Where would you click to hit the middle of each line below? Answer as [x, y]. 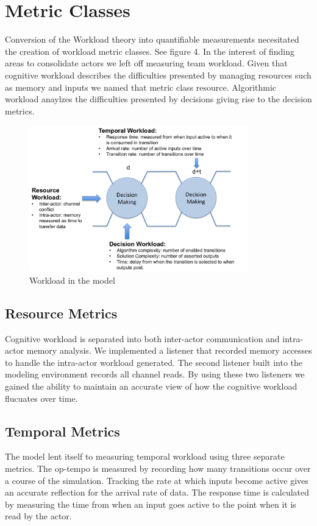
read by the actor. [38, 516]
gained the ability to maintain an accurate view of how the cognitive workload [151, 386]
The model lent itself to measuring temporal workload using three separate [145, 456]
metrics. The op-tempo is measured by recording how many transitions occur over [158, 468]
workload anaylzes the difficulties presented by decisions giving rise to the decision [158, 99]
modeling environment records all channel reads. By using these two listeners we [155, 374]
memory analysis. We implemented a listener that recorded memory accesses [169, 350]
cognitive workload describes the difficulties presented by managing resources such [158, 75]
